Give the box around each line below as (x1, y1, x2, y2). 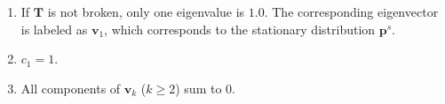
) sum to (175, 78, 222, 97)
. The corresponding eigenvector (264, 3, 439, 20)
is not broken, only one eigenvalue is (47, 3, 245, 20)
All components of (20, 78, 121, 97)
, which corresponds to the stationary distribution (104, 19, 376, 38)
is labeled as (20, 19, 88, 38)
